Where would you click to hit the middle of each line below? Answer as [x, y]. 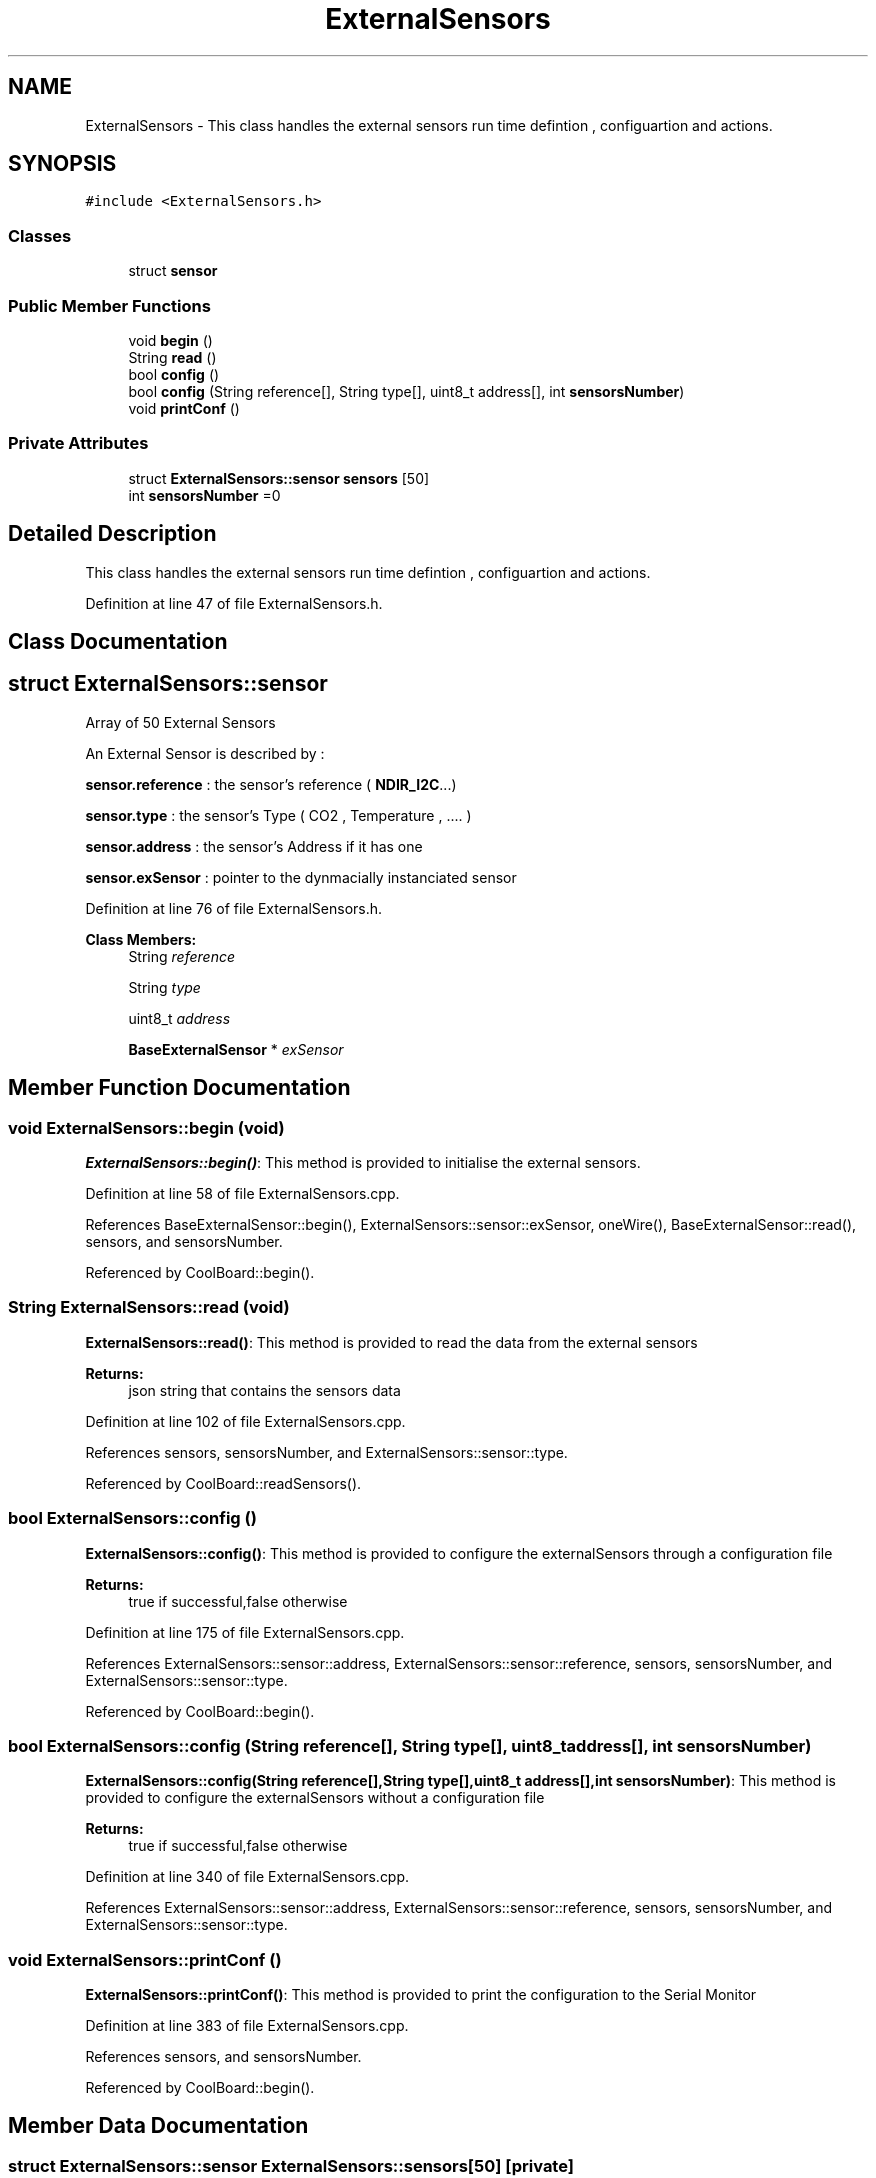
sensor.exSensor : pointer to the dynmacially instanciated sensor [301, 877]
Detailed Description [112, 534]
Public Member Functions [109, 305]
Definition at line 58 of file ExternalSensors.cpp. [242, 1194]
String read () [172, 357]
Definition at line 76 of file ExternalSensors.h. [234, 908]
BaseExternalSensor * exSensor [236, 1049]
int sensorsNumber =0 [204, 495]
